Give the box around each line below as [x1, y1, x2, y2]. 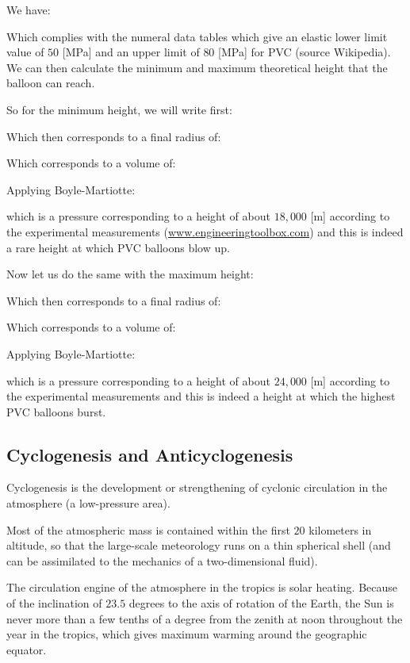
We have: [6, 2, 51, 17]
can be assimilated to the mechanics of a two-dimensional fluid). [6, 552, 318, 569]
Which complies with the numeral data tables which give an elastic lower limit [6, 28, 388, 44]
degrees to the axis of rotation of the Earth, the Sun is [128, 595, 394, 611]
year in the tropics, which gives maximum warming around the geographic [6, 626, 367, 642]
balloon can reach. [6, 75, 95, 91]
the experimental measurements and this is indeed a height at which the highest [6, 388, 396, 404]
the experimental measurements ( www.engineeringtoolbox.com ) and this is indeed [6, 223, 404, 240]
